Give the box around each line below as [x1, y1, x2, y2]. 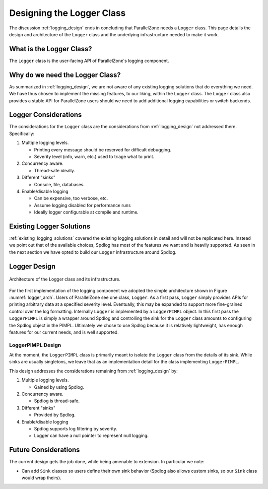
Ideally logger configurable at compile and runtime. [34, 209, 139, 215]
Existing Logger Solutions [9, 222, 90, 230]
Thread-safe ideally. [34, 167, 75, 173]
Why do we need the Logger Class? [9, 70, 121, 79]
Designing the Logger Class [9, 7, 126, 18]
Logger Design [9, 262, 56, 271]
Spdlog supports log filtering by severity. [34, 426, 118, 431]
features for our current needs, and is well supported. [9, 329, 119, 335]
